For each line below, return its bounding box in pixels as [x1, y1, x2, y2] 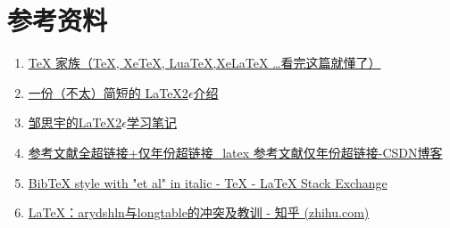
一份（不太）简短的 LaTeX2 [28, 83, 188, 102]
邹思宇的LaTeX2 [28, 113, 122, 132]
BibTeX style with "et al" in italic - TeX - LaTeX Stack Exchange [28, 173, 387, 191]
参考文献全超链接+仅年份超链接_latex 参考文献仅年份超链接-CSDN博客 [28, 142, 443, 161]
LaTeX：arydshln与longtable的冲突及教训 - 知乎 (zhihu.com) [28, 203, 370, 222]
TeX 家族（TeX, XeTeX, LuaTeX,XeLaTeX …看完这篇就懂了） [28, 53, 381, 72]
